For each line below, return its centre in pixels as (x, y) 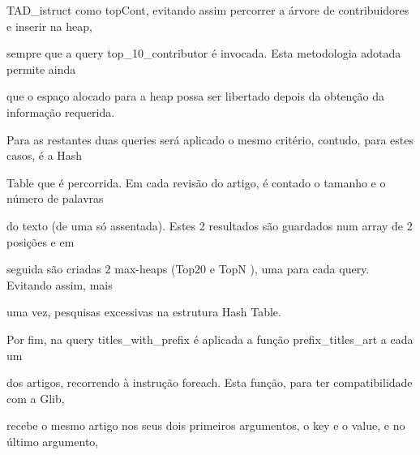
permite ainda (41, 69)
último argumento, (53, 441)
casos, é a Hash (45, 155)
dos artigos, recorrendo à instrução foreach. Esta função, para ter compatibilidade (210, 382)
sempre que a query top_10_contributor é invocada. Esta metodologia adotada (204, 53)
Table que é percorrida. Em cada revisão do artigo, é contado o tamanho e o (196, 182)
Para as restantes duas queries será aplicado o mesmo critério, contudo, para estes (210, 139)
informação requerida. (61, 112)
